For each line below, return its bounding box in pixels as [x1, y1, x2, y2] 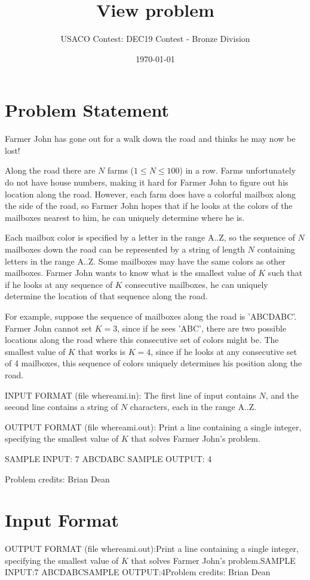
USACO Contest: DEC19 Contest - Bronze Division [60, 32, 250, 45]
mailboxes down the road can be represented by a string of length [5, 243, 245, 255]
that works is [78, 345, 125, 357]
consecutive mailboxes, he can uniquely [125, 278, 268, 290]
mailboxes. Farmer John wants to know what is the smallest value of [5, 266, 256, 279]
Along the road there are [5, 164, 96, 177]
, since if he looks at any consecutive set [151, 345, 297, 357]
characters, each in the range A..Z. [130, 400, 257, 413]
